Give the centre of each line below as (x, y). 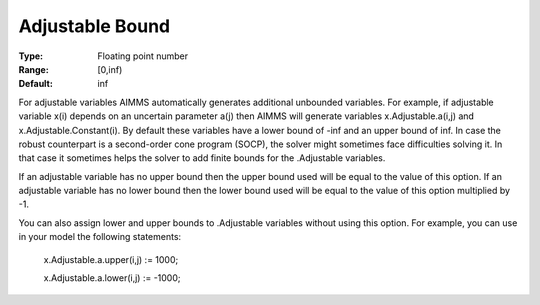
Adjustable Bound (94, 26)
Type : (31, 56)
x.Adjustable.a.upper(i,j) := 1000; (111, 259)
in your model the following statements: (100, 237)
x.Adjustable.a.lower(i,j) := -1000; (112, 278)
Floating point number (143, 56)
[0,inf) (110, 69)
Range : (33, 69)
